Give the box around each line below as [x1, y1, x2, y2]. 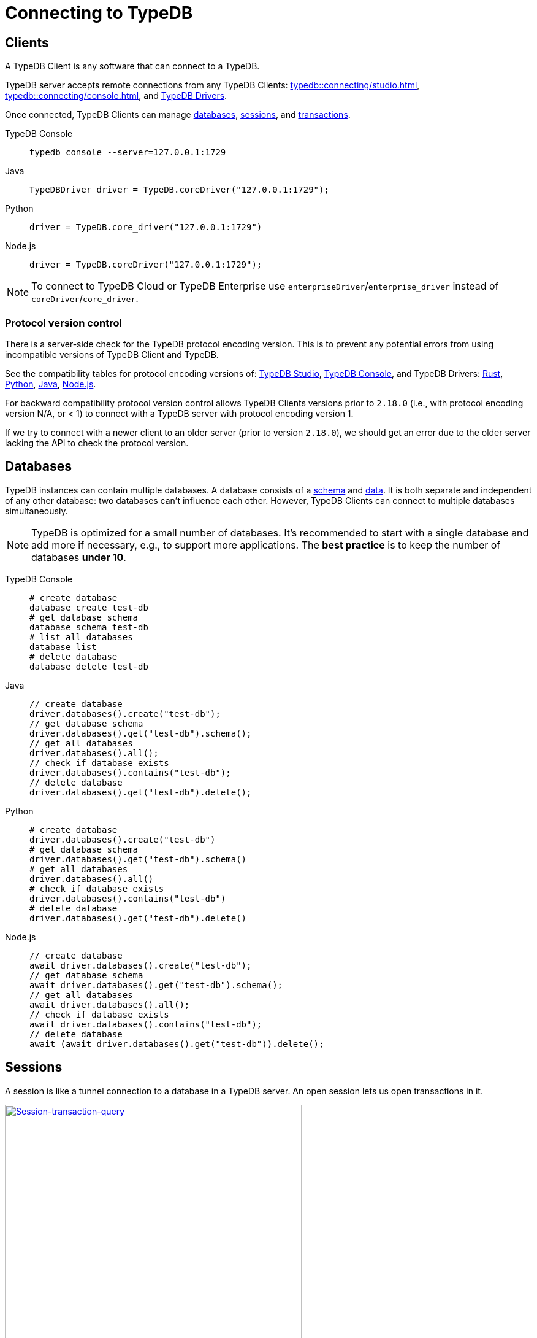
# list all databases [29, 632, 133, 642]
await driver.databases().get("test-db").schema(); [29, 980, 283, 990]
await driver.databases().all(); [29, 999, 190, 1010]
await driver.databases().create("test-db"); [29, 960, 252, 970]
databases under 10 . [31, 551, 126, 563]
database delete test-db [29, 661, 148, 671]
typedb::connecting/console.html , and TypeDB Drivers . [5, 90, 227, 101]
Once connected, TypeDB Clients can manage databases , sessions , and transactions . [5, 109, 351, 120]
